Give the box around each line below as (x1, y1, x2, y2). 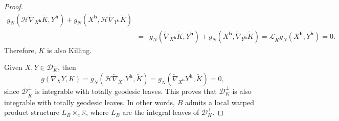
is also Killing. (47, 44, 92, 55)
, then (57, 62, 76, 72)
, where (85, 107, 109, 117)
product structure (4, 107, 59, 117)
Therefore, (4, 44, 36, 55)
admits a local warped (185, 96, 255, 107)
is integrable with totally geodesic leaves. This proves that (35, 85, 217, 96)
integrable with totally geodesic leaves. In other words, (4, 96, 175, 107)
